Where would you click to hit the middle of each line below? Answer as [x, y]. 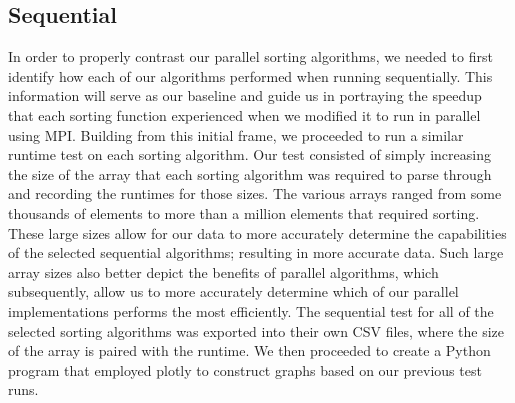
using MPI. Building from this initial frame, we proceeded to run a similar [236, 134]
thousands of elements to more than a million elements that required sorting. [244, 212]
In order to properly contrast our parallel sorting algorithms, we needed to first [250, 56]
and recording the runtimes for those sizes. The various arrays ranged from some [255, 193]
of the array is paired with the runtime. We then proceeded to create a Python [249, 350]
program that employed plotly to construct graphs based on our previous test [245, 369]
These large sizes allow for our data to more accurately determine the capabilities [257, 232]
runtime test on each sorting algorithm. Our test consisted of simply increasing [249, 154]
